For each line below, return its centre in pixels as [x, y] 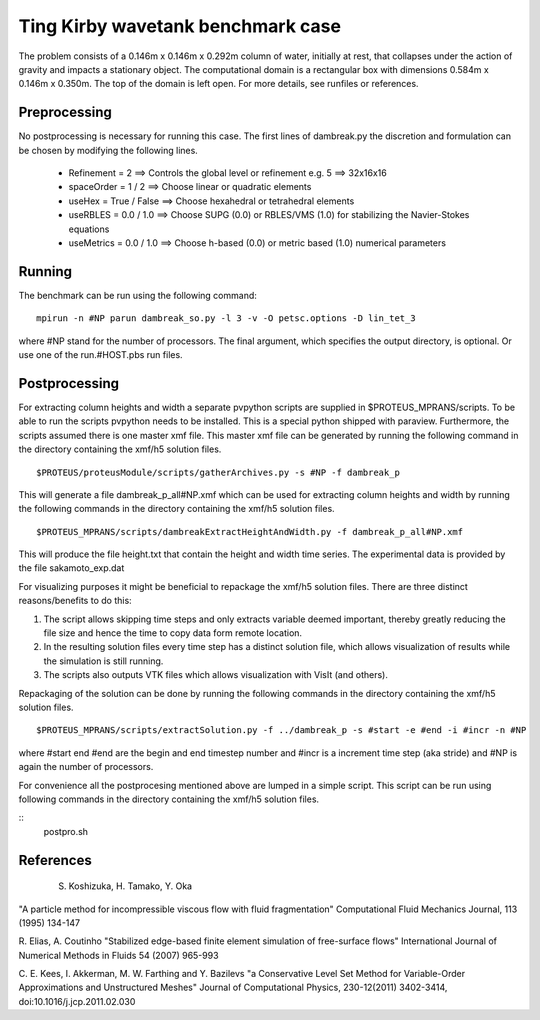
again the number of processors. [86, 767]
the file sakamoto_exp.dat [71, 568]
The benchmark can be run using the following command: [137, 295]
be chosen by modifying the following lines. [108, 150]
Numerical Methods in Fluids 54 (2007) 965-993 [118, 955]
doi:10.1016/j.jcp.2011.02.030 [77, 1001]
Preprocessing [65, 112]
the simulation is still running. [103, 661]
